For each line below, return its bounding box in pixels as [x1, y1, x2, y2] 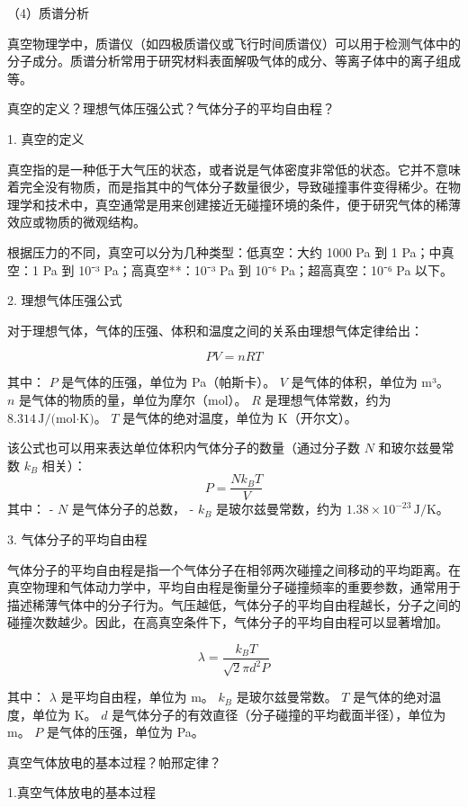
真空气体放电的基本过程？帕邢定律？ [7, 752, 221, 771]
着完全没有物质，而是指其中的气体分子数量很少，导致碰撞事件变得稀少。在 [7, 177, 448, 196]
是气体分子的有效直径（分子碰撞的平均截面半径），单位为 [112, 704, 446, 723]
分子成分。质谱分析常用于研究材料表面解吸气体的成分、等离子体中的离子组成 [7, 51, 461, 70]
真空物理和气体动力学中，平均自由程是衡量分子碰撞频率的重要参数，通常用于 [7, 578, 461, 596]
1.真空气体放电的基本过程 [7, 783, 156, 802]
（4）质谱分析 [7, 4, 89, 22]
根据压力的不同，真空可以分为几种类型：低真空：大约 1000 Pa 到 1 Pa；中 [7, 242, 442, 261]
